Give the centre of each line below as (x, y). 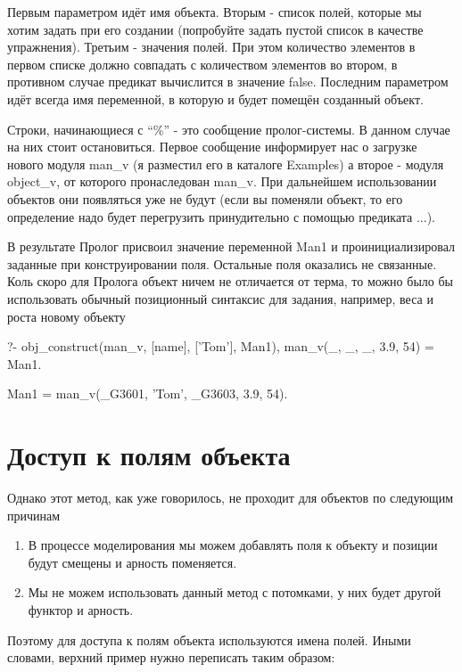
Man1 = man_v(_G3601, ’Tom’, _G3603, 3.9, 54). (148, 393)
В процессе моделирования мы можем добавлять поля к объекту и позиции (233, 545)
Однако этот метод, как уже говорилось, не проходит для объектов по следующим (230, 497)
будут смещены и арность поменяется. (132, 562)
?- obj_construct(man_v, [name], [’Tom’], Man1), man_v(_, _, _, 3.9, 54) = (221, 346)
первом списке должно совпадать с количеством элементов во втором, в (202, 64)
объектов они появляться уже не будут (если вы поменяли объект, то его (205, 198)
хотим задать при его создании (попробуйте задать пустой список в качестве (215, 29)
